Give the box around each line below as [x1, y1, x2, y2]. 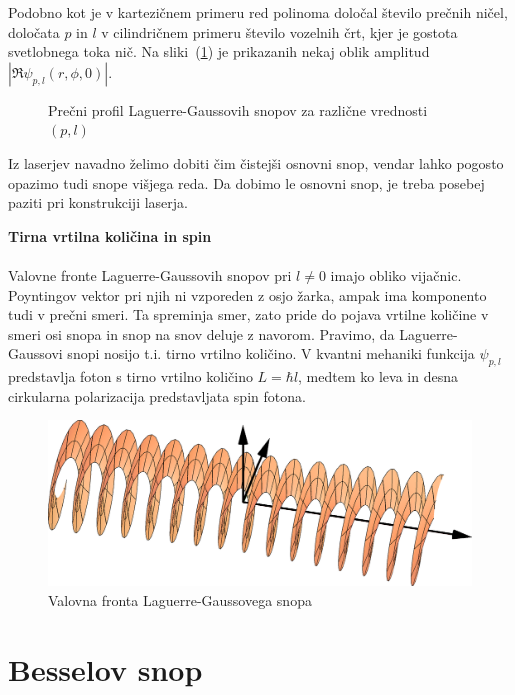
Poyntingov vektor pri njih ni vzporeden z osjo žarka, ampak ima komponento [8, 284, 487, 305]
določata [8, 21, 60, 42]
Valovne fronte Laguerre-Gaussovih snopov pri [8, 264, 292, 285]
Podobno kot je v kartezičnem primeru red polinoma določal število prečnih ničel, [8, 2, 508, 22]
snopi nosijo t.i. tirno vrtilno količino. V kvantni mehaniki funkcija [67, 343, 475, 364]
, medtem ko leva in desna [298, 366, 458, 387]
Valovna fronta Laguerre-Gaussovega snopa [48, 589, 312, 610]
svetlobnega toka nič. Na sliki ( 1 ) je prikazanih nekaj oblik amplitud [8, 41, 430, 62]
